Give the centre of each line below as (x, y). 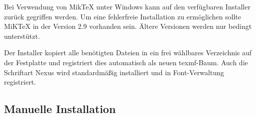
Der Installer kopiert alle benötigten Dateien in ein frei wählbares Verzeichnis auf (128, 53)
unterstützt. (22, 36)
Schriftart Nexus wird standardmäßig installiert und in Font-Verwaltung (114, 72)
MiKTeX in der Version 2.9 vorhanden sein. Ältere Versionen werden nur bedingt (128, 26)
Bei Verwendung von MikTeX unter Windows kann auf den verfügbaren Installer (127, 6)
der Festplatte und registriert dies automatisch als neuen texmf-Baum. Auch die (126, 62)
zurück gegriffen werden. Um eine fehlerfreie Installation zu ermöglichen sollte (123, 16)
